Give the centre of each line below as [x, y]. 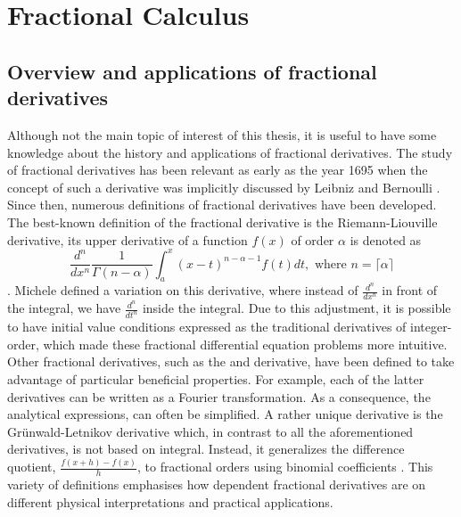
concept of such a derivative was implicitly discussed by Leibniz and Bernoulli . [224, 187]
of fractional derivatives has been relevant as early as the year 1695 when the [218, 170]
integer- [431, 327]
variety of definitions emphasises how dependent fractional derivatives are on [217, 484]
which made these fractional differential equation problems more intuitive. [245, 344]
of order [313, 239]
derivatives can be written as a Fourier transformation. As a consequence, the [219, 396]
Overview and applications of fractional [192, 71]
